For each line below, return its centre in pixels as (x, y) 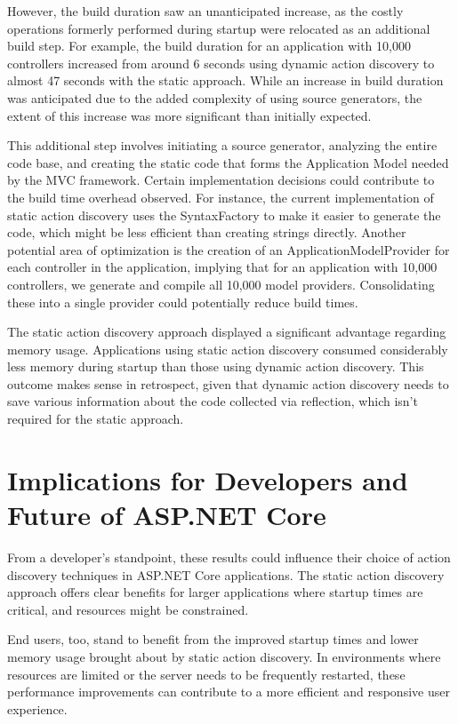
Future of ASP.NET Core (167, 515)
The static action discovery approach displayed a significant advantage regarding (227, 332)
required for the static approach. (96, 419)
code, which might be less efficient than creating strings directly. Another (207, 232)
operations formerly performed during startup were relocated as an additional (219, 28)
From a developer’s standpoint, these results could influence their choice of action (229, 557)
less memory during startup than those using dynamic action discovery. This (216, 366)
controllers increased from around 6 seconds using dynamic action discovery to (221, 63)
